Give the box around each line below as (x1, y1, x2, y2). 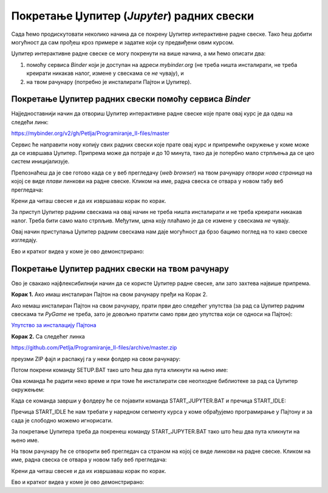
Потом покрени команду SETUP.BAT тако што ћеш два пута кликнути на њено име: (11, 366, 228, 373)
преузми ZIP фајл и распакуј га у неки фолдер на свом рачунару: (11, 355, 181, 362)
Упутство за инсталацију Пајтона (11, 322, 97, 329)
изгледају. (11, 236, 38, 244)
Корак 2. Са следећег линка (11, 333, 85, 340)
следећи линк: (11, 119, 49, 126)
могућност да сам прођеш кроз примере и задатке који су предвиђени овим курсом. (11, 38, 234, 46)
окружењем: (11, 386, 45, 393)
